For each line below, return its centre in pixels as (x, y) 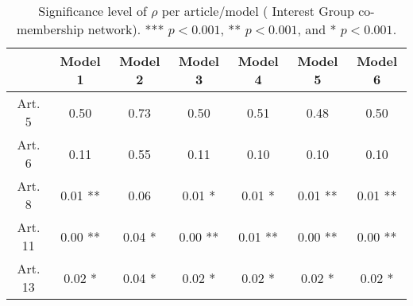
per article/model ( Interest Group (258, 11)
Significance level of (93, 11)
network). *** (126, 29)
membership (50, 29)
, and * (317, 29)
